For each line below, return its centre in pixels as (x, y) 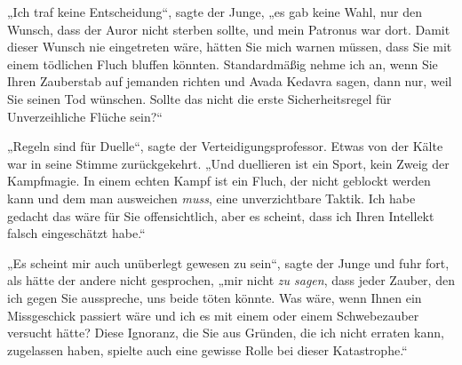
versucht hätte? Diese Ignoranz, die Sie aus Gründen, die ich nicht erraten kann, (226, 333)
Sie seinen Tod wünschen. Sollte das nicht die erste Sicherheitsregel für (199, 98)
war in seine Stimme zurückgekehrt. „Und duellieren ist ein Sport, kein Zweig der (228, 163)
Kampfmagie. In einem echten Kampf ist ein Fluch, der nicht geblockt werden (219, 181)
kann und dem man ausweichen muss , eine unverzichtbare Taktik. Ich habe (211, 198)
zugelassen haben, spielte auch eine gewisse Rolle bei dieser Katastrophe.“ (207, 349)
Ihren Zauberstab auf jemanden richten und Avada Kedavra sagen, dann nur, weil (230, 81)
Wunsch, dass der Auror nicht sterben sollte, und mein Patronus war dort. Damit (229, 29)
